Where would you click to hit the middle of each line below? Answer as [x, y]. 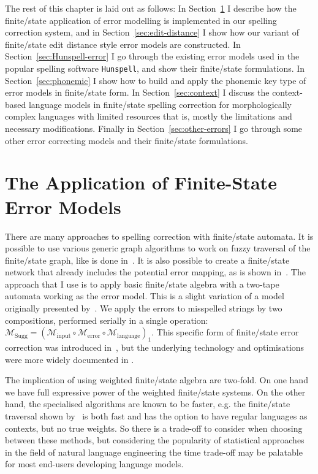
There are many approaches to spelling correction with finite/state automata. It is [159, 236]
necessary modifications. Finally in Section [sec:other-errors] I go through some [154, 128]
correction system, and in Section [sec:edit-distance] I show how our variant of [152, 32]
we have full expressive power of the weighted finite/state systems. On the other [155, 392]
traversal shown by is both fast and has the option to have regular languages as [156, 416]
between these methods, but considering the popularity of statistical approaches [155, 440]
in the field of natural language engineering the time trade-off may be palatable [154, 452]
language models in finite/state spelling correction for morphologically [160, 104]
